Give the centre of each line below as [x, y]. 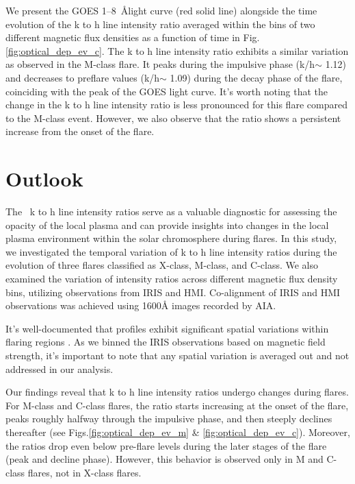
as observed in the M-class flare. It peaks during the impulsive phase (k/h [160, 64]
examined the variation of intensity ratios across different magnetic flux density [172, 279]
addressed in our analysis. [60, 368]
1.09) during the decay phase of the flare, [256, 77]
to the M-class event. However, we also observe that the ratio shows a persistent [173, 118]
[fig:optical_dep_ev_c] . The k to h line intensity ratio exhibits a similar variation [177, 50]
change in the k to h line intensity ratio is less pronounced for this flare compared [176, 105]
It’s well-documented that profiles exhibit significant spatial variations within [167, 328]
